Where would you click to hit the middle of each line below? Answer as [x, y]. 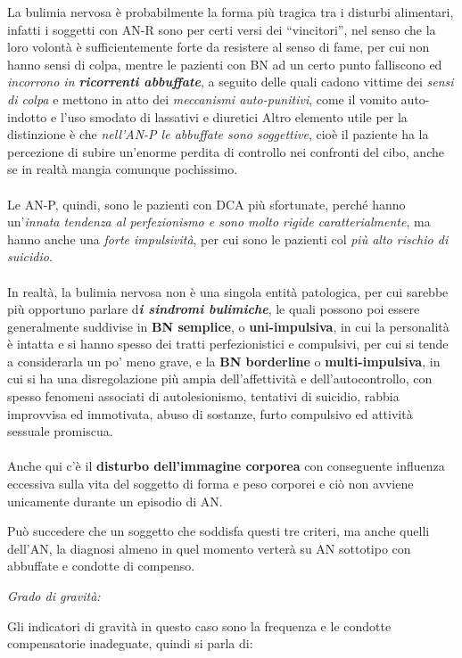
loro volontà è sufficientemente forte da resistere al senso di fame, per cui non [219, 47]
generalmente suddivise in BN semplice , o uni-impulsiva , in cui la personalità [228, 326]
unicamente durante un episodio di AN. [115, 501]
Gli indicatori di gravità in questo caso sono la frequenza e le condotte [199, 625]
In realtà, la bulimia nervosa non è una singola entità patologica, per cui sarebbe [228, 291]
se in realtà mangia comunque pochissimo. [123, 169]
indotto [27, 116]
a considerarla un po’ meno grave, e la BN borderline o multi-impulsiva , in [224, 361]
